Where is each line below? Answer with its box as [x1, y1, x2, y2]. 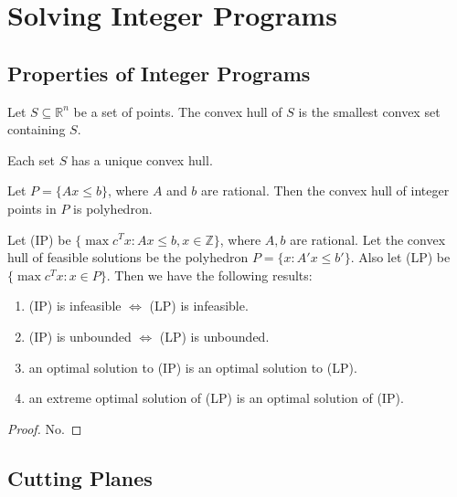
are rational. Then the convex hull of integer [201, 181, 450, 200]
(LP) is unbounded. [159, 326, 270, 345]
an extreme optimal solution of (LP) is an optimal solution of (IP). [28, 388, 404, 407]
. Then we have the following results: [106, 265, 313, 284]
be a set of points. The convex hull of [73, 101, 282, 121]
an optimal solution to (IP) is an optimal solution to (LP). [28, 357, 357, 376]
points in [7, 198, 57, 217]
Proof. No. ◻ [7, 418, 82, 438]
